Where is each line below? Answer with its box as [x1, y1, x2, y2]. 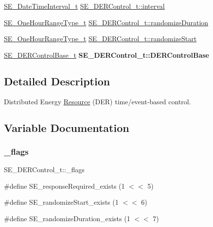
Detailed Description [4, 73, 110, 88]
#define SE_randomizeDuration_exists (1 [4, 213, 130, 223]
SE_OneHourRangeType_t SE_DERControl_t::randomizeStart [4, 33, 197, 44]
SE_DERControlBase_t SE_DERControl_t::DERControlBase [4, 49, 209, 60]
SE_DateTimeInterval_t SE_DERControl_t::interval [4, 1, 165, 11]
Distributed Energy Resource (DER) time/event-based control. [4, 96, 191, 106]
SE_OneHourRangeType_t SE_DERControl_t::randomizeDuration [4, 17, 209, 27]
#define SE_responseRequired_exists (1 [4, 180, 125, 191]
